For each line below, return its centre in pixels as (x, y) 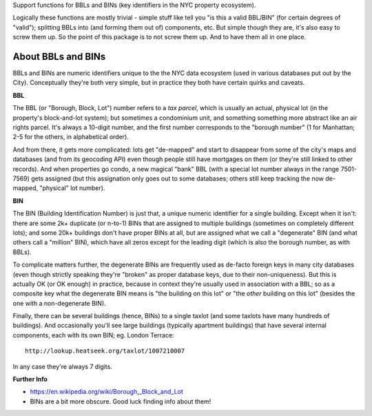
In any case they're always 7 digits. (63, 366)
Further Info (30, 379)
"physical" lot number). (72, 188)
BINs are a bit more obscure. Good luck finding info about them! (121, 401)
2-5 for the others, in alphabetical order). (71, 137)
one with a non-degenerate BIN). (59, 303)
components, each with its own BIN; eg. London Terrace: (94, 335)
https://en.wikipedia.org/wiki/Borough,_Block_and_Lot (107, 392)
